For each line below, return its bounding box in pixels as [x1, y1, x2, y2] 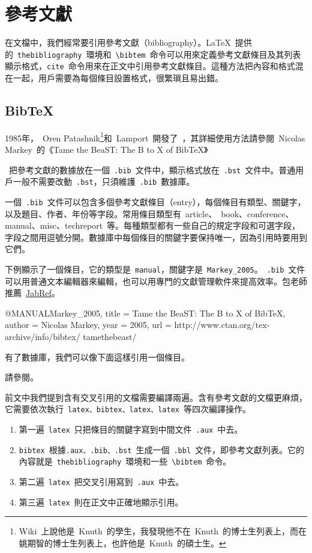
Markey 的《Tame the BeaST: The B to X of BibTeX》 [5, 143, 208, 156]
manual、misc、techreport [5, 219, 103, 232]
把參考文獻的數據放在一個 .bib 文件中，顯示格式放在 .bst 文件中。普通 [8, 163, 296, 176]
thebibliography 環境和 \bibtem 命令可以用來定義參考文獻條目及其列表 [17, 48, 301, 60]
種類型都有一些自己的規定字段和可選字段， [132, 219, 301, 232]
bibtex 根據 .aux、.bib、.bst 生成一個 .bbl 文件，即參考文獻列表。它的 [19, 443, 305, 456]
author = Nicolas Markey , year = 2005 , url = [5, 318, 172, 331]
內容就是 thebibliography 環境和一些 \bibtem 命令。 [19, 455, 232, 468]
